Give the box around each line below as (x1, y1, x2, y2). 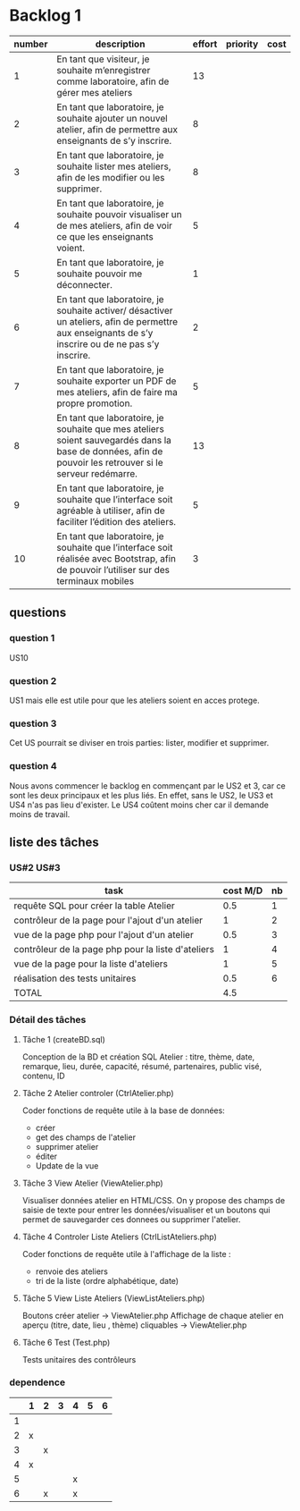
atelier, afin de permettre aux (56, 122, 179, 135)
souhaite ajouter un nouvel (56, 112, 168, 124)
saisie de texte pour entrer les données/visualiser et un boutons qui (21, 1204, 271, 1215)
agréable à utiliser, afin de (56, 504, 165, 517)
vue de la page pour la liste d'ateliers (13, 958, 168, 970)
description (95, 38, 146, 50)
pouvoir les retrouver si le (56, 456, 163, 468)
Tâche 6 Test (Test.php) (21, 1337, 111, 1347)
